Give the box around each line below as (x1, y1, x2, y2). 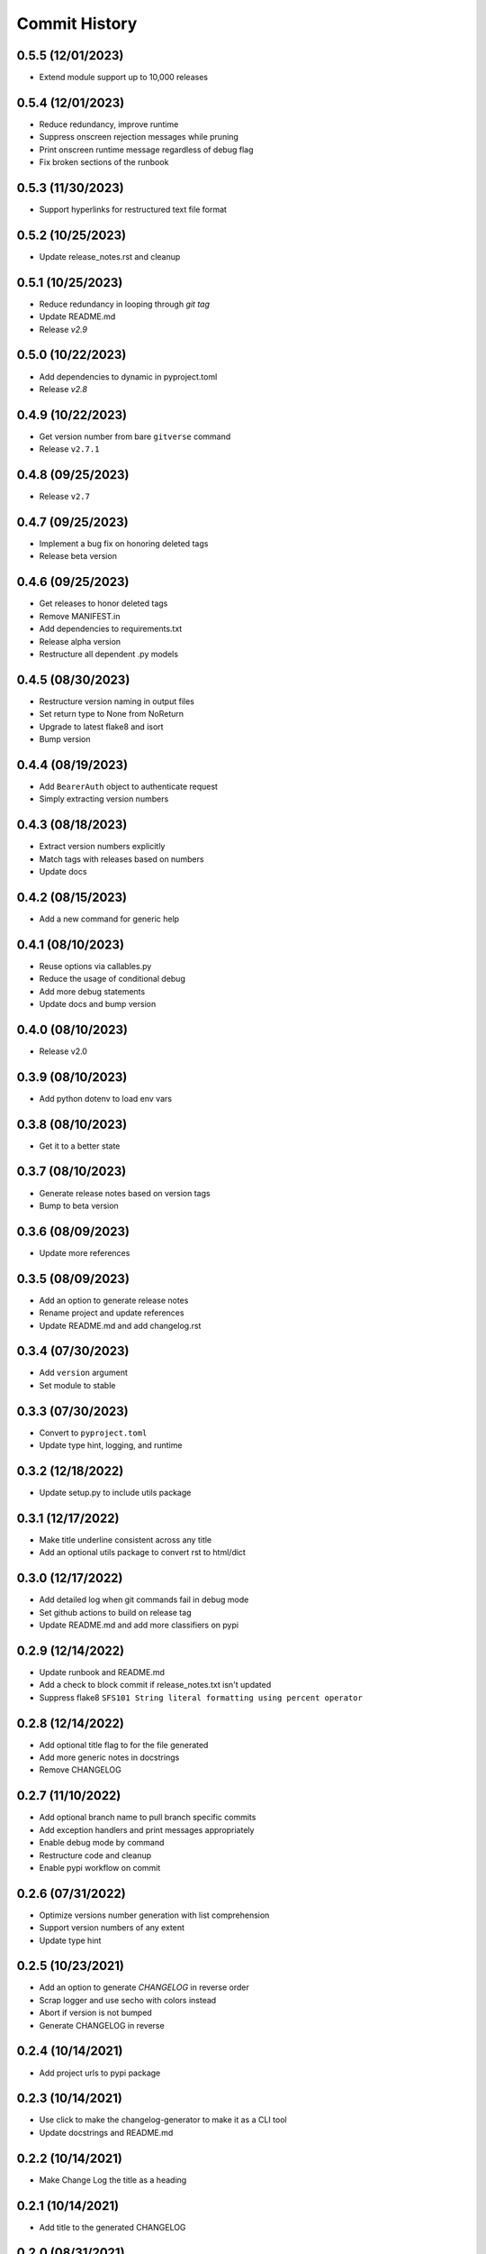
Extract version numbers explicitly (39, 841, 166, 852)
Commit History (16, 14, 138, 33)
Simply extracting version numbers (39, 793, 169, 804)
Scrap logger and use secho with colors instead (39, 1994, 217, 2005)
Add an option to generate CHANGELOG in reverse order (39, 1982, 249, 1993)
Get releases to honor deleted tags (39, 598, 168, 609)
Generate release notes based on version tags (39, 1187, 211, 1198)
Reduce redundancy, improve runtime (39, 118, 179, 130)
